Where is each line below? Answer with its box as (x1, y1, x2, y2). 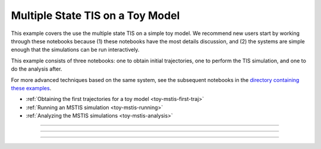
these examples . (11, 84, 52, 91)
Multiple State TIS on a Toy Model (11, 9, 180, 22)
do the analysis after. (11, 65, 62, 72)
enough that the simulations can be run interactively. (11, 46, 140, 53)
